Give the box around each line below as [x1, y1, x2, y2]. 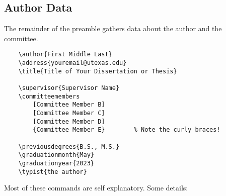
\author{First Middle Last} [18, 51, 112, 58]
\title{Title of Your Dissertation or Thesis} [18, 67, 177, 75]
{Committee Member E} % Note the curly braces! [33, 126, 220, 134]
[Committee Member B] [33, 101, 105, 109]
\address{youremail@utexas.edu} [18, 59, 127, 67]
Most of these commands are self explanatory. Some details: [4, 182, 188, 193]
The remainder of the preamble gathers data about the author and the [4, 23, 222, 34]
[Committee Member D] [33, 118, 105, 125]
